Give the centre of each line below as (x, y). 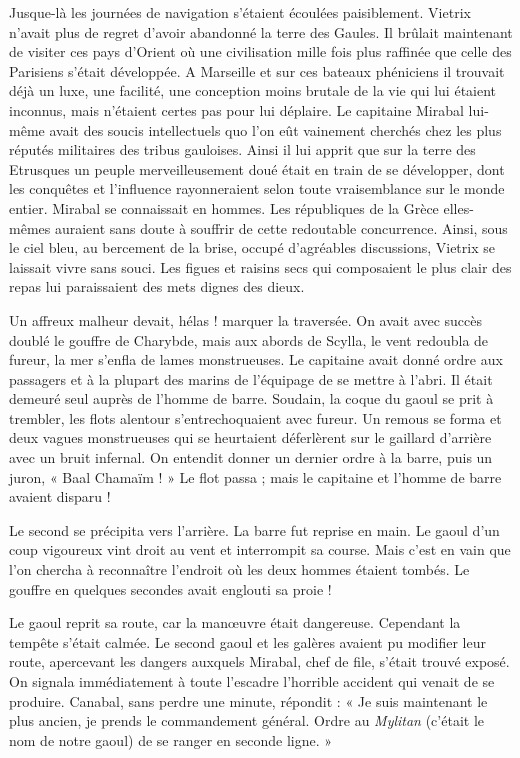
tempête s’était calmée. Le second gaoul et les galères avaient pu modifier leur (247, 641)
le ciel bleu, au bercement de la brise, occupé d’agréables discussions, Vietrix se (252, 247)
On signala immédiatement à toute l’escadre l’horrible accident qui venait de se (252, 681)
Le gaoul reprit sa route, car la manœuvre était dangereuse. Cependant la (235, 622)
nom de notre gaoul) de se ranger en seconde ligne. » (171, 739)
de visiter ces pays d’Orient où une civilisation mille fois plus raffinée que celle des (260, 51)
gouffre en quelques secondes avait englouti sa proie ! (170, 588)
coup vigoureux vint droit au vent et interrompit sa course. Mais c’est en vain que (260, 549)
